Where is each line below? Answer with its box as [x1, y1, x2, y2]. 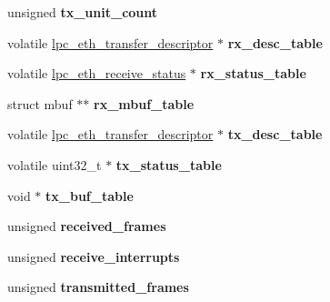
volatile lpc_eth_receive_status [7, 64, 186, 83]
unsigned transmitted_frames [7, 277, 189, 297]
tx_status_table [115, 155, 222, 174]
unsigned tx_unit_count [7, 3, 158, 21]
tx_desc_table [227, 125, 323, 144]
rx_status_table [200, 64, 306, 83]
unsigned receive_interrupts [7, 247, 180, 266]
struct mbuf [7, 94, 73, 113]
